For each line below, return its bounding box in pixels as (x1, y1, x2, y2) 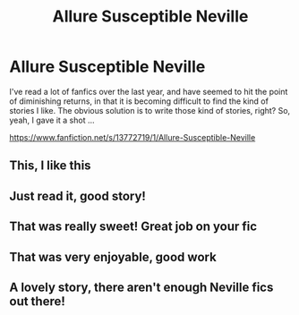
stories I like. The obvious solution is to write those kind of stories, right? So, (9, 105, 291, 115)
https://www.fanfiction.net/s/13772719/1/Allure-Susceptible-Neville (9, 132, 256, 142)
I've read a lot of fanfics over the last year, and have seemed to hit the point (9, 86, 288, 97)
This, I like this (9, 158, 91, 174)
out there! (9, 294, 65, 309)
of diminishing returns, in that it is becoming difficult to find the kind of (9, 96, 269, 106)
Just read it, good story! (9, 188, 146, 203)
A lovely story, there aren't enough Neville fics (9, 279, 274, 294)
